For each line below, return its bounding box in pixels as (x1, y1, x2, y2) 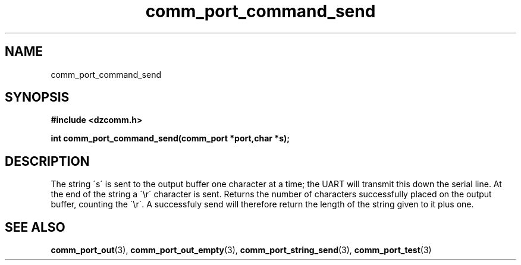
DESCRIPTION (5, 153, 90, 169)
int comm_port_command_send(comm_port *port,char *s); (51, 133, 290, 144)
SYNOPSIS (5, 90, 70, 105)
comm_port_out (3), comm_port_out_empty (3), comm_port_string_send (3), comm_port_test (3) (51, 245, 432, 255)
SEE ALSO (5, 219, 65, 235)
